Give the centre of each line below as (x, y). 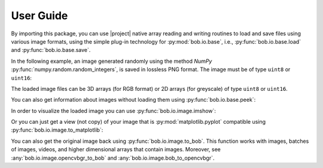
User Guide (39, 16)
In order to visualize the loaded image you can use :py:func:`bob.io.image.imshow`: (114, 111)
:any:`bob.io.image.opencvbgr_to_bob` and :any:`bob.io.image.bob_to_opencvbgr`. (113, 158)
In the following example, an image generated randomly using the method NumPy (112, 61)
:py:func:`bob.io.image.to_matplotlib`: (57, 130)
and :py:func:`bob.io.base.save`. (51, 50)
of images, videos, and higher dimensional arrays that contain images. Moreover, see (116, 149)
